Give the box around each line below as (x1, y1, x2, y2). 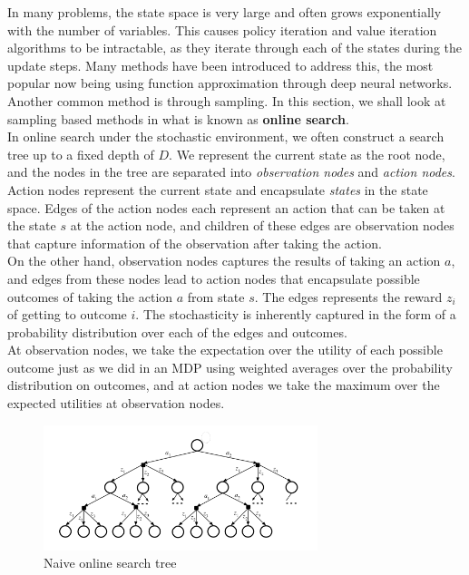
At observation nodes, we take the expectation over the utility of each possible (7, 340, 443, 359)
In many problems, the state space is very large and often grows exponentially (7, 3, 442, 21)
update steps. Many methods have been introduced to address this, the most (7, 55, 434, 74)
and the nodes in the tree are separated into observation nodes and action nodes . (7, 162, 455, 181)
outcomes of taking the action (7, 287, 173, 306)
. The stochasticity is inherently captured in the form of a (135, 305, 456, 324)
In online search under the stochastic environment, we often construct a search (7, 127, 445, 146)
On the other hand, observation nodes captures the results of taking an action (7, 251, 441, 270)
